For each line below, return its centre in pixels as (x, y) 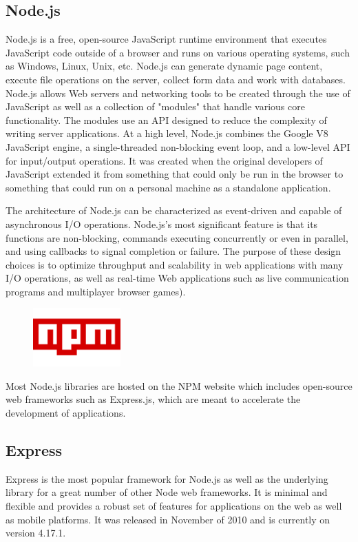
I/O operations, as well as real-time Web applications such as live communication (177, 278)
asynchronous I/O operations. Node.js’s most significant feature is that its (162, 223)
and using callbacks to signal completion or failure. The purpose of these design (173, 251)
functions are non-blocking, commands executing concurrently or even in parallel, (177, 237)
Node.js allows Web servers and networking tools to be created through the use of (178, 93)
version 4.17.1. (36, 533)
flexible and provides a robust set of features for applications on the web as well (174, 506)
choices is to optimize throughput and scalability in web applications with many (175, 264)
